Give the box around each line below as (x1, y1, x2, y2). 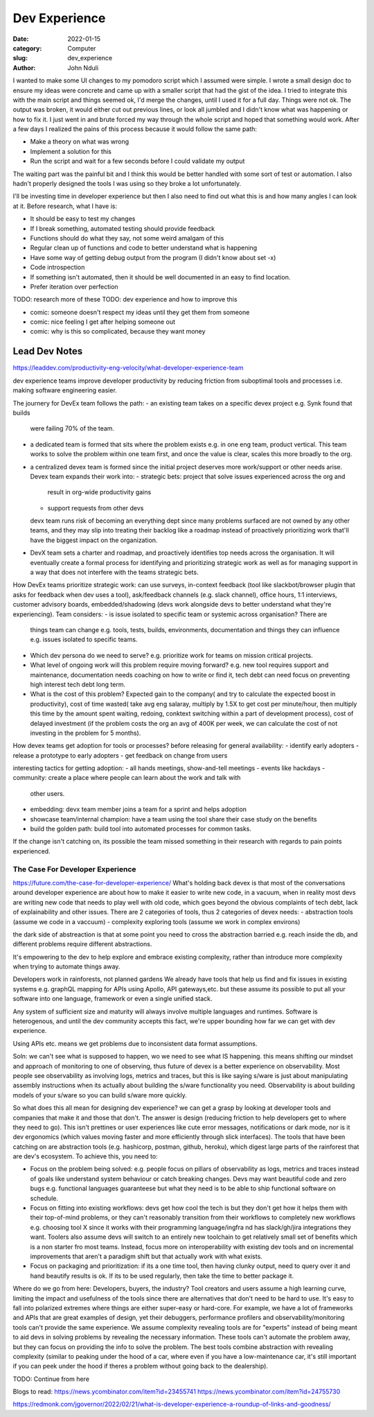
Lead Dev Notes (12, 345, 83, 357)
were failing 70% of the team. (30, 424, 114, 433)
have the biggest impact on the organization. (30, 536, 158, 544)
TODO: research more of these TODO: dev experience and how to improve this (12, 295, 238, 304)
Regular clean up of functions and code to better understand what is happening (30, 243, 258, 252)
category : (12, 44, 42, 52)
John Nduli (67, 63, 99, 72)
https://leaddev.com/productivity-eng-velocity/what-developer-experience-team (12, 364, 244, 372)
